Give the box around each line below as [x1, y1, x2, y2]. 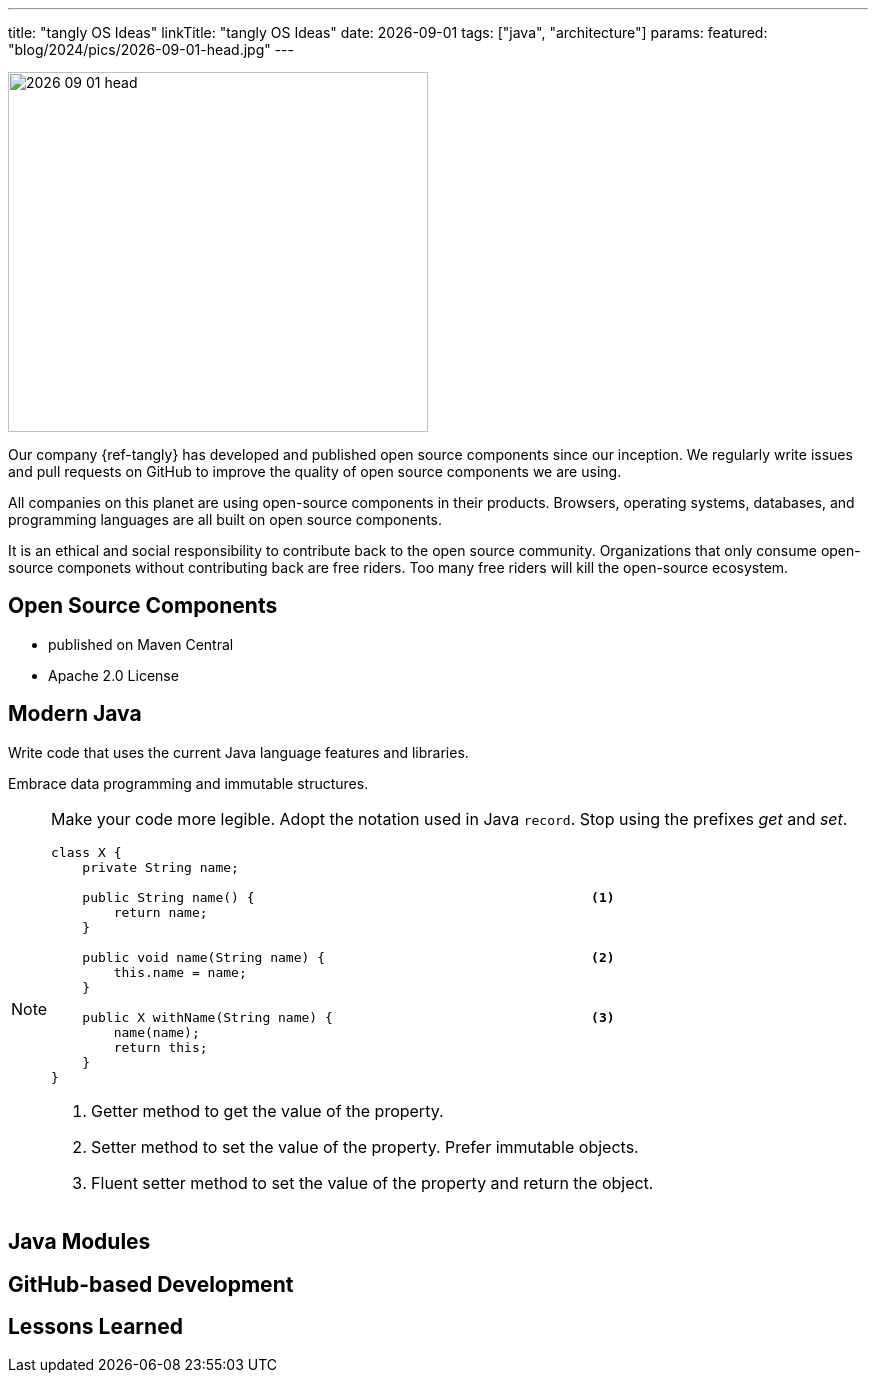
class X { [51, 844, 122, 860]
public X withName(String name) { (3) [82, 1009, 615, 1025]
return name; [113, 904, 208, 920]
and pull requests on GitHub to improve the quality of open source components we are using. [8, 463, 622, 480]
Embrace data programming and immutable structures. [8, 774, 369, 792]
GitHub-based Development [8, 1271, 294, 1297]
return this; [113, 1039, 208, 1055]
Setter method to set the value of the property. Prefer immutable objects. [91, 1136, 639, 1157]
